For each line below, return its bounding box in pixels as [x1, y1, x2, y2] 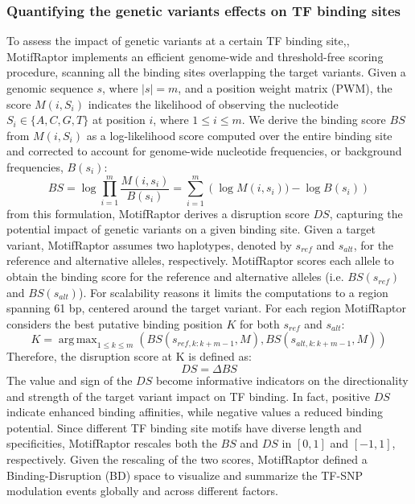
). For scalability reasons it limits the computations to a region [78, 283, 388, 300]
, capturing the [329, 204, 403, 221]
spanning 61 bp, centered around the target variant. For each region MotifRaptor [6, 300, 407, 316]
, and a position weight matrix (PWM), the [178, 80, 392, 96]
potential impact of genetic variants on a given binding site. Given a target [6, 221, 376, 238]
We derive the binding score [249, 111, 386, 128]
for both [239, 315, 280, 332]
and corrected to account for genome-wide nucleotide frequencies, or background [6, 143, 402, 159]
